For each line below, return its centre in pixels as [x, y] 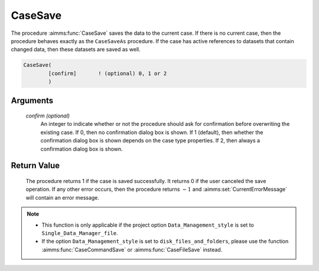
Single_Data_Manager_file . [80, 233]
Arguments [32, 100]
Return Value [35, 166]
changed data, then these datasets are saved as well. [76, 50]
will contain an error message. [63, 197]
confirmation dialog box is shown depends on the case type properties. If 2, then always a [150, 141]
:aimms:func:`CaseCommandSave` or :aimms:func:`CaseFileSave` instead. [132, 249]
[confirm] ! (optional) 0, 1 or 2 [108, 73]
